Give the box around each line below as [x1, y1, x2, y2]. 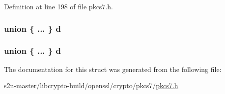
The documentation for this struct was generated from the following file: [4, 64, 222, 74]
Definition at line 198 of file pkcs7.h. [4, 1, 113, 11]
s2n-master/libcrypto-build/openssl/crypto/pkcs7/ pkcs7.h [4, 80, 178, 91]
